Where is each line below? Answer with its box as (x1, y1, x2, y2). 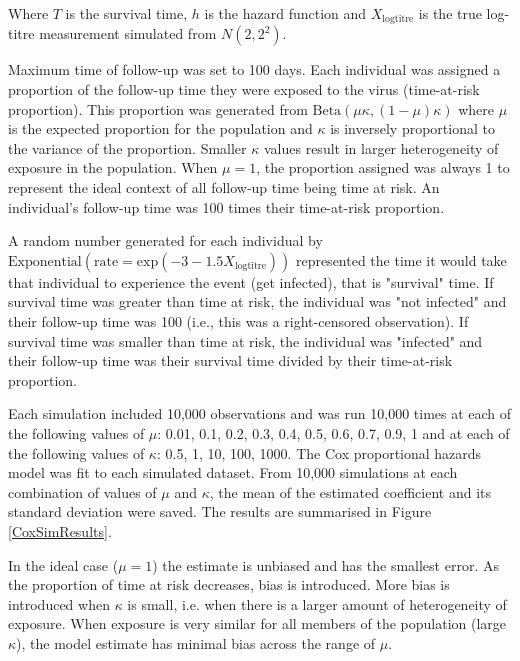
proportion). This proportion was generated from (8, 98, 308, 119)
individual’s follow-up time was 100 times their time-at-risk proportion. (8, 196, 445, 217)
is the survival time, (65, 3, 188, 23)
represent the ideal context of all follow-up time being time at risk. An (8, 177, 440, 198)
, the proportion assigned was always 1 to (256, 157, 510, 178)
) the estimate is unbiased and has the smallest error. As (152, 554, 499, 575)
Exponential (8, 254, 82, 269)
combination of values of (8, 481, 157, 502)
